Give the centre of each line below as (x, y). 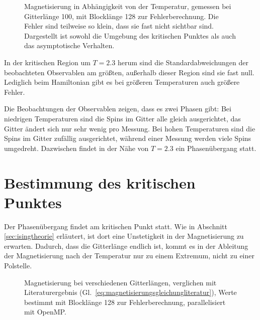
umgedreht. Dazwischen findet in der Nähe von (76, 148)
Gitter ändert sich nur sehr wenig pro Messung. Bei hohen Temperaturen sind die (130, 128)
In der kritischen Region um (47, 62)
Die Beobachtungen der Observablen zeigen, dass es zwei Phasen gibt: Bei (118, 109)
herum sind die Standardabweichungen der (183, 62)
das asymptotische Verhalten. (69, 45)
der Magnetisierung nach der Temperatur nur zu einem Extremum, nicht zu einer (129, 256)
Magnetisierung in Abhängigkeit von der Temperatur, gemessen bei (128, 6)
